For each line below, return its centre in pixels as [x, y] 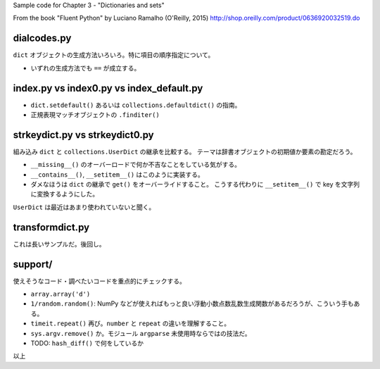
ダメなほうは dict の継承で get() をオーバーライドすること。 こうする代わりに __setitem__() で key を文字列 [195, 184]
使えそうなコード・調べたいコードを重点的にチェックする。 [99, 281]
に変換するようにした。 [64, 194]
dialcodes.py [42, 38]
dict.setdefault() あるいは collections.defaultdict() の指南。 [136, 105]
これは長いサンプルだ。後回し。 [59, 244]
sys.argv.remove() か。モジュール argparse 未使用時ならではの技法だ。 [141, 333]
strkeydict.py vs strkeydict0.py [83, 135]
